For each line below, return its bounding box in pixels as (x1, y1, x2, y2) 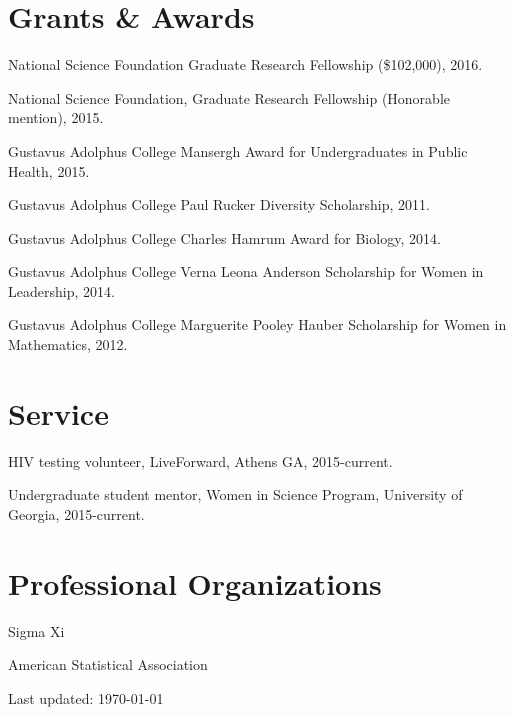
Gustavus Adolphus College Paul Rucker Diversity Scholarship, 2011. (8, 194, 430, 215)
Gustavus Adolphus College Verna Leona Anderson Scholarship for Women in (8, 261, 484, 282)
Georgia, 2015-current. (8, 503, 145, 524)
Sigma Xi (8, 620, 65, 641)
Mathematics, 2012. (8, 334, 128, 355)
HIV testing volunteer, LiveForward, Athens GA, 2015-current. (8, 450, 393, 471)
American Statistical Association (8, 654, 208, 675)
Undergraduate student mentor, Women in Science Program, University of (8, 484, 463, 505)
